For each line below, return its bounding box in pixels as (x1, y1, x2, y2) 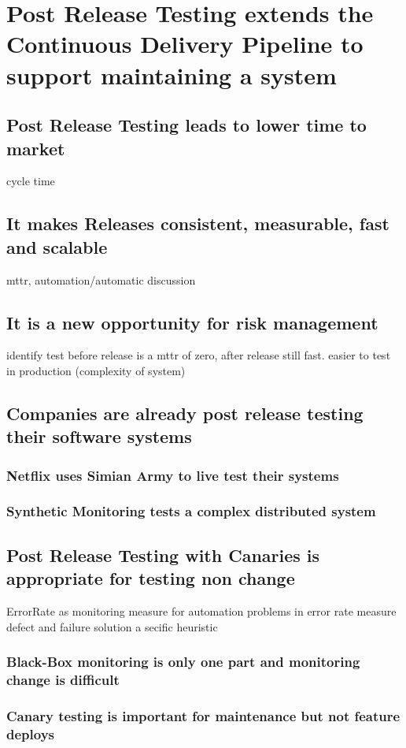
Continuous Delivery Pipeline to (6, 28, 364, 60)
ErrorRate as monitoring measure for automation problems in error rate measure (6, 602, 397, 619)
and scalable (6, 234, 108, 259)
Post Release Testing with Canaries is (6, 542, 320, 567)
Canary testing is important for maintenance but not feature (6, 705, 400, 725)
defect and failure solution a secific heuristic (6, 618, 218, 634)
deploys (6, 724, 54, 743)
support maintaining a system (6, 58, 337, 91)
